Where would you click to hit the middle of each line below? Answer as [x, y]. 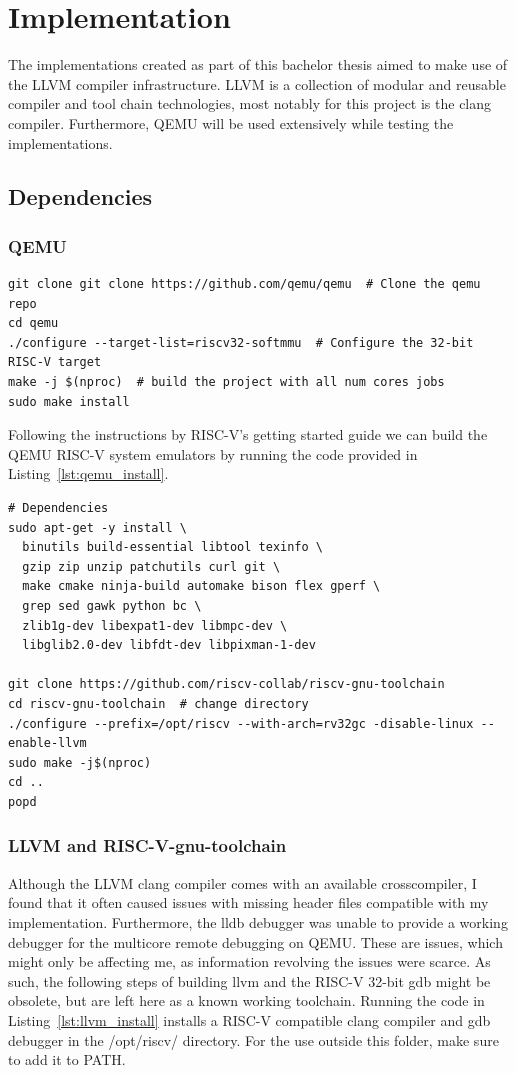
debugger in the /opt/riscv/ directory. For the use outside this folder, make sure [253, 1039]
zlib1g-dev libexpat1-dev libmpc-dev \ [155, 625]
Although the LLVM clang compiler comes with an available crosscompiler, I [242, 882]
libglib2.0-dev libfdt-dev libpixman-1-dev [169, 645]
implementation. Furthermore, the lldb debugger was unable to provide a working [258, 921]
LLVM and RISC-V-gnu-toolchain [147, 845]
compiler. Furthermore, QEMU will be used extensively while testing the [231, 122]
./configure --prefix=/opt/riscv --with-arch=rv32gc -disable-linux [241, 723]
